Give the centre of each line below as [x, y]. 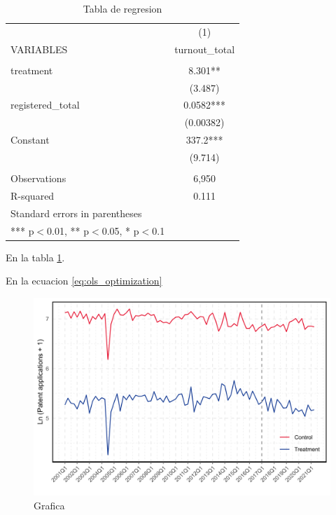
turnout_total [205, 49]
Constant [30, 140]
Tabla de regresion [122, 8]
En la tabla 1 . [35, 257]
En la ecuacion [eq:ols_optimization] [84, 281]
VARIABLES [39, 49]
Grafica [49, 505]
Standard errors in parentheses [76, 213]
